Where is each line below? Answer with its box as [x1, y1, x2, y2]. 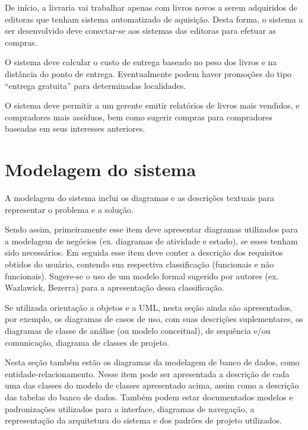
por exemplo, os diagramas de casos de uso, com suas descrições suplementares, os [5, 313, 303, 325]
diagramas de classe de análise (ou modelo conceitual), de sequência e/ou [5, 324, 271, 336]
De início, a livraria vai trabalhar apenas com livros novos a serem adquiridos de [5, 1, 297, 13]
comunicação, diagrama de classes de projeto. [5, 336, 169, 348]
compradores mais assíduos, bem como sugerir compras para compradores [5, 110, 272, 123]
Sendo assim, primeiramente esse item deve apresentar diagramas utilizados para [5, 223, 298, 235]
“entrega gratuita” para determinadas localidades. [5, 79, 186, 91]
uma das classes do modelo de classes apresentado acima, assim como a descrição [5, 379, 299, 391]
